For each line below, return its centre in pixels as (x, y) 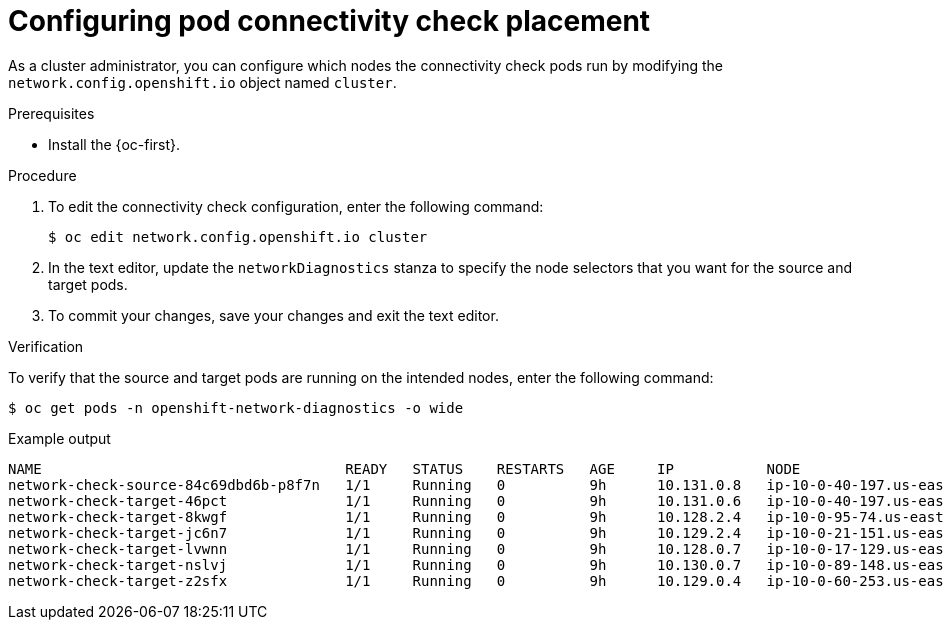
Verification (46, 346)
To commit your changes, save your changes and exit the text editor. (273, 315)
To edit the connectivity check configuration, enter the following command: (296, 206)
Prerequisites (51, 113)
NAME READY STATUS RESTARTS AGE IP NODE (404, 468)
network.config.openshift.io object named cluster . (202, 82)
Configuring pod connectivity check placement (329, 21)
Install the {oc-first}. (114, 144)
